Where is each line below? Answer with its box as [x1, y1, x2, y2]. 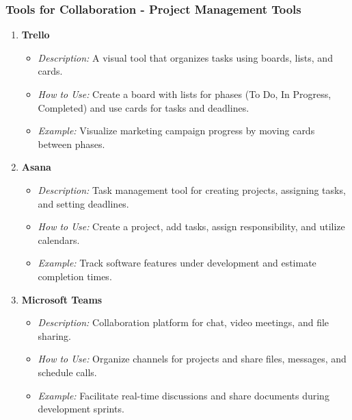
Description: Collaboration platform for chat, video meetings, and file [38, 315, 329, 330]
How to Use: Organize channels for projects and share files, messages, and [38, 351, 347, 366]
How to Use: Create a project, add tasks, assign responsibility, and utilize [38, 219, 345, 234]
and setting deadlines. [38, 196, 129, 210]
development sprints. [38, 402, 124, 416]
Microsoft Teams [21, 292, 103, 306]
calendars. [38, 232, 80, 247]
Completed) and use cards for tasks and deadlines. [38, 100, 249, 114]
